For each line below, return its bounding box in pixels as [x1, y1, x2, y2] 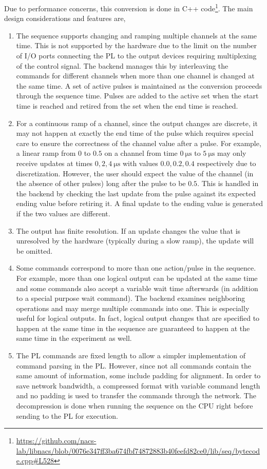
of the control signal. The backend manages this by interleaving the [16, 60, 228, 71]
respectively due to [197, 157, 256, 168]
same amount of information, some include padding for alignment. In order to [16, 370, 261, 381]
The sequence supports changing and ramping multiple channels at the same [16, 30, 257, 40]
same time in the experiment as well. [16, 333, 132, 343]
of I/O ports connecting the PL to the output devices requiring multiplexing [16, 50, 257, 61]
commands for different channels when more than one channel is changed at [16, 70, 255, 81]
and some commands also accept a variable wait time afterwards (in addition [16, 282, 258, 293]
